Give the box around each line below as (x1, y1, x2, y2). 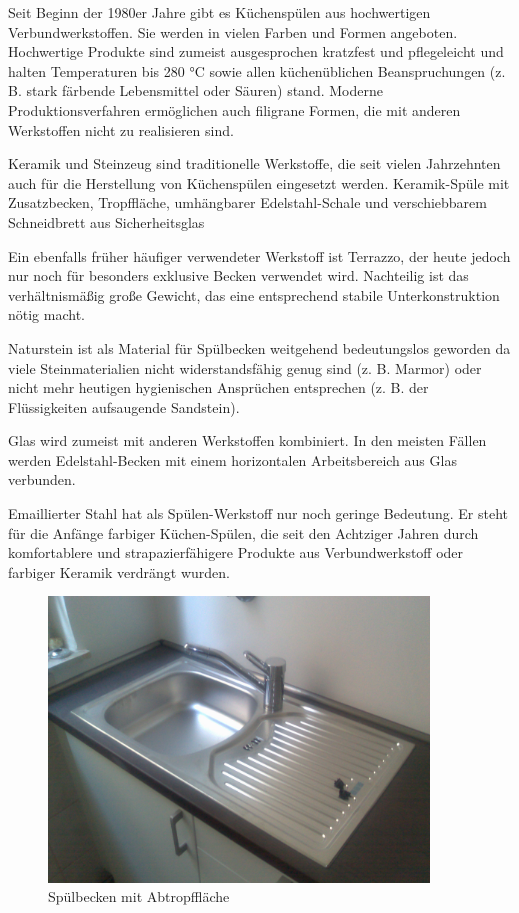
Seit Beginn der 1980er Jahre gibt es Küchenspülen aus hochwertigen (8, 2, 431, 22)
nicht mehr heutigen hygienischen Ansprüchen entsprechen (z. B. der (8, 377, 429, 398)
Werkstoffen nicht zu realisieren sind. (8, 119, 234, 140)
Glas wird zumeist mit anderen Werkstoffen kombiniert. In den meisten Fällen (8, 430, 487, 451)
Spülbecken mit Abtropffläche (48, 886, 230, 907)
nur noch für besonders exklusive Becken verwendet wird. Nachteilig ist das (8, 265, 469, 286)
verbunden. (8, 469, 76, 490)
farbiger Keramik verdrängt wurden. (8, 561, 230, 582)
